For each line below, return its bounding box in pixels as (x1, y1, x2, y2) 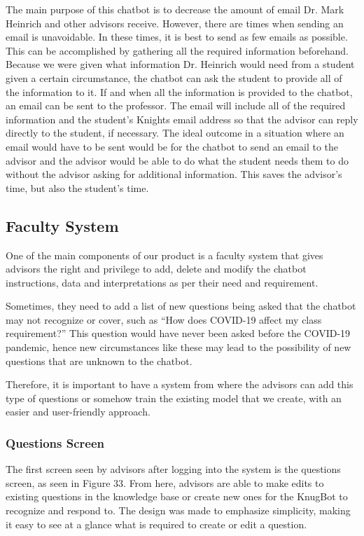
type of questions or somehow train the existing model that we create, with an (6, 390, 342, 405)
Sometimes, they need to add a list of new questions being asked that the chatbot (6, 298, 356, 313)
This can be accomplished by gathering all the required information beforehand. (6, 43, 349, 57)
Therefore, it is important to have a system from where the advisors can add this (6, 377, 353, 392)
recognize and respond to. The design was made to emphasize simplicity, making (6, 503, 351, 518)
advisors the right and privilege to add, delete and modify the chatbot (6, 261, 307, 276)
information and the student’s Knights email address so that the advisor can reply (6, 111, 358, 126)
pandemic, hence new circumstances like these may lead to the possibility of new (6, 340, 351, 355)
